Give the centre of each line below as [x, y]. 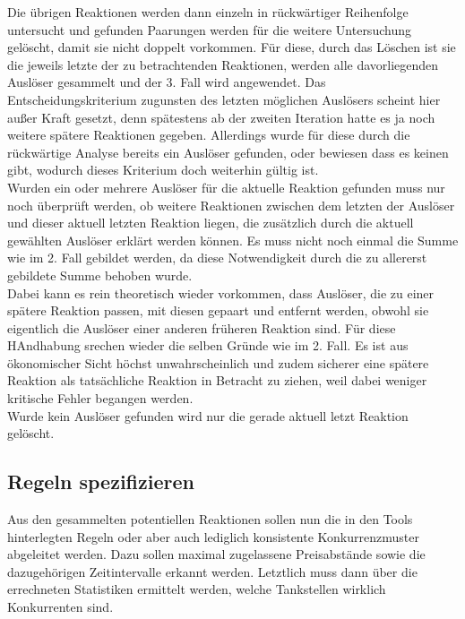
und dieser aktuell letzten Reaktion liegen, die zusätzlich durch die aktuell [211, 223]
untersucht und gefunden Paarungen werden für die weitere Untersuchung [209, 29]
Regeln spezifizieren [101, 481]
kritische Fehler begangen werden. [100, 398]
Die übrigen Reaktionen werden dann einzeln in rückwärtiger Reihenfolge [208, 12]
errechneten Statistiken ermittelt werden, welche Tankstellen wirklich [197, 589]
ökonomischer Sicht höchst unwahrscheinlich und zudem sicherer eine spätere [218, 362]
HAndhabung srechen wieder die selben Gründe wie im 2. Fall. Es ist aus [208, 345]
